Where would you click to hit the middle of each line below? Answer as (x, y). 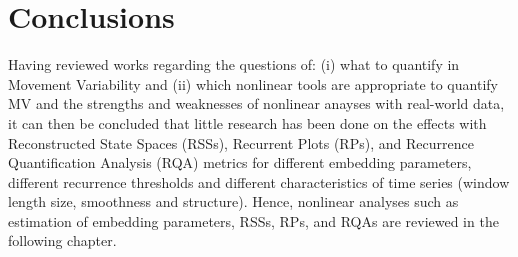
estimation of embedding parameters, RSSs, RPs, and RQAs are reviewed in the (253, 220)
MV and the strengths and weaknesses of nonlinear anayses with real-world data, (256, 103)
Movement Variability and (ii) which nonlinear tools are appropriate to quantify (253, 83)
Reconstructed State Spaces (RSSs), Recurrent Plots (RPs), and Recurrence (241, 142)
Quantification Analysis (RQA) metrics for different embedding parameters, (240, 162)
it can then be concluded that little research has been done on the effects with (247, 122)
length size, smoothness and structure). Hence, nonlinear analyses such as (233, 201)
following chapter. (62, 240)
